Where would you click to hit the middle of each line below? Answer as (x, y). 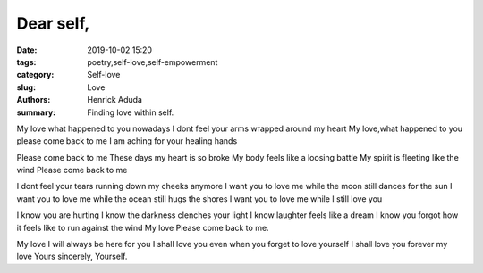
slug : (26, 87)
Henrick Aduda (115, 100)
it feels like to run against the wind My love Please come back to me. (143, 227)
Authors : (34, 100)
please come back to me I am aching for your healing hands (127, 141)
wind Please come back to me (72, 170)
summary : (36, 112)
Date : (27, 50)
